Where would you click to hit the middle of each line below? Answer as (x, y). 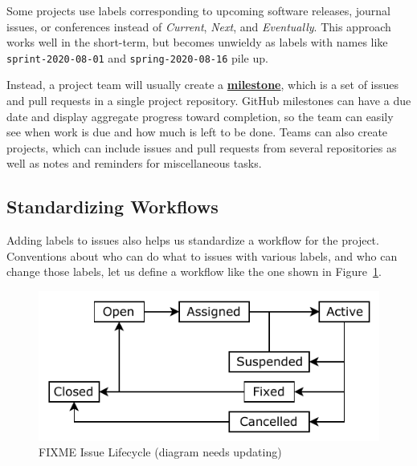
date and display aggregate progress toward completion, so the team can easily (200, 116)
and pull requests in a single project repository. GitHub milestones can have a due (209, 101)
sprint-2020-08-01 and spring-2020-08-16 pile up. (137, 57)
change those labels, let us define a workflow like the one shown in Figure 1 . (194, 271)
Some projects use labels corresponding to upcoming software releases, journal (198, 10)
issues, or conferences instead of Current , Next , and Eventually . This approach (199, 26)
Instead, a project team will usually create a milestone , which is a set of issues (203, 85)
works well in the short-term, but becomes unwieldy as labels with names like (197, 42)
